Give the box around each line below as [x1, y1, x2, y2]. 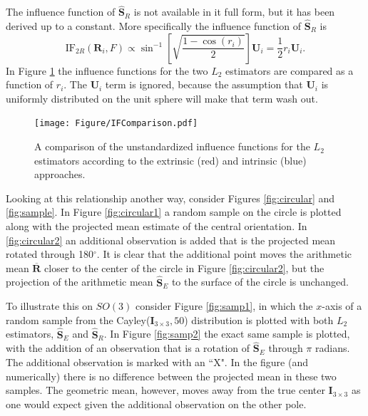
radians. [315, 340, 350, 355]
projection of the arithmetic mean [6, 274, 153, 289]
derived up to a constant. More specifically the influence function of [6, 19, 302, 33]
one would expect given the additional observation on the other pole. [6, 396, 307, 411]
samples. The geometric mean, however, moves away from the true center [6, 383, 325, 397]
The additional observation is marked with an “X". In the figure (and [6, 355, 308, 370]
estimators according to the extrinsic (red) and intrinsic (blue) [34, 152, 307, 167]
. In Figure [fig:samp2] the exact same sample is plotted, [103, 326, 350, 341]
